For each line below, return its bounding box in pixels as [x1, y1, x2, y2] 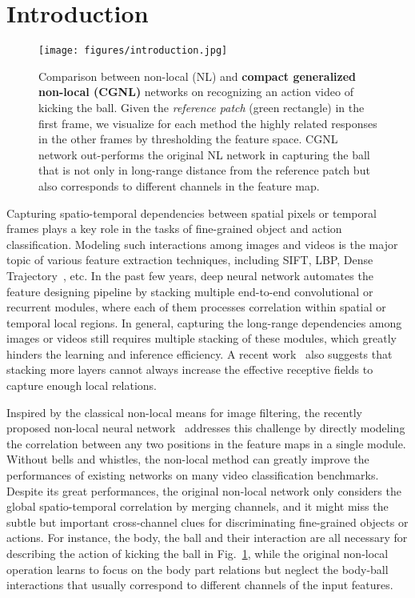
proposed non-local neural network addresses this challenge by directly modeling [6, 419, 405, 436]
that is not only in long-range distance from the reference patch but [38, 162, 370, 179]
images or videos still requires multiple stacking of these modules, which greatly [6, 330, 397, 347]
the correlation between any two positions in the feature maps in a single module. [6, 435, 406, 452]
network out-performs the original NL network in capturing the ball [38, 146, 370, 163]
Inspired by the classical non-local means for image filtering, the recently [6, 403, 362, 420]
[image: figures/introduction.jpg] [38, 45, 228, 57]
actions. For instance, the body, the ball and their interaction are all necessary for [6, 529, 408, 546]
